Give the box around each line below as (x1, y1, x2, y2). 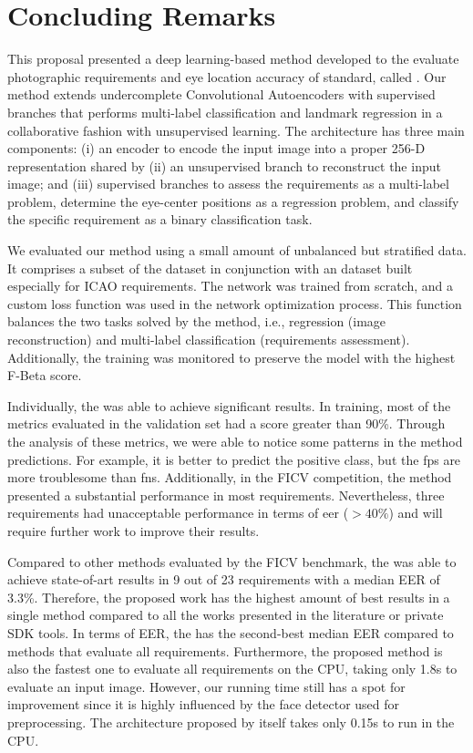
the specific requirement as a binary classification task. (7, 210, 313, 229)
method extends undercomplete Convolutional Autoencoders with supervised (7, 85, 436, 104)
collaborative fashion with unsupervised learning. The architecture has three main (7, 120, 465, 139)
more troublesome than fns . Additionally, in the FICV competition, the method (7, 468, 452, 487)
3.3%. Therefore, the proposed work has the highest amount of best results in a (7, 587, 450, 606)
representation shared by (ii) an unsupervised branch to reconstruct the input (7, 156, 441, 175)
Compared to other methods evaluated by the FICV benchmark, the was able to (7, 552, 457, 571)
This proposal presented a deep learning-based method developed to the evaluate (7, 49, 459, 68)
